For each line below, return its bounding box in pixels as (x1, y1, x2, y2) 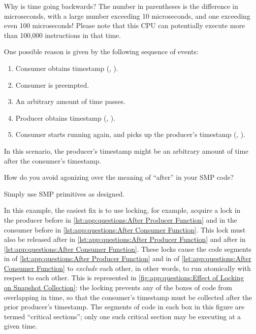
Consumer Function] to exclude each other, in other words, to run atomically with (4, 263, 251, 273)
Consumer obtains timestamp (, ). (15, 63, 118, 73)
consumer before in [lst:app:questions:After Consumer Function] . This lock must (4, 224, 246, 234)
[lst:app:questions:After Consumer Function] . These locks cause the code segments (4, 243, 252, 254)
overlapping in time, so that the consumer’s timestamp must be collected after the (4, 292, 252, 302)
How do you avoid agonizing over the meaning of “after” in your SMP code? (4, 172, 234, 182)
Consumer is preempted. (15, 79, 89, 90)
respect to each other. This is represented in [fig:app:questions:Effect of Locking (4, 272, 244, 283)
